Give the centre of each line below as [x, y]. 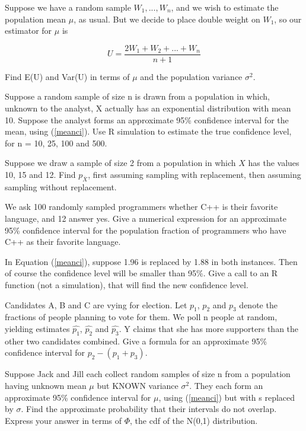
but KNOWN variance [138, 385]
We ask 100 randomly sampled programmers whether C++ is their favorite [141, 207]
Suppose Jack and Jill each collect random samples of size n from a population [148, 374]
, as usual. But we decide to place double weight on [167, 19]
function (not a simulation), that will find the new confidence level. [127, 284]
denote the [258, 304]
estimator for [28, 31]
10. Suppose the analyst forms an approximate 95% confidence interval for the [147, 119]
